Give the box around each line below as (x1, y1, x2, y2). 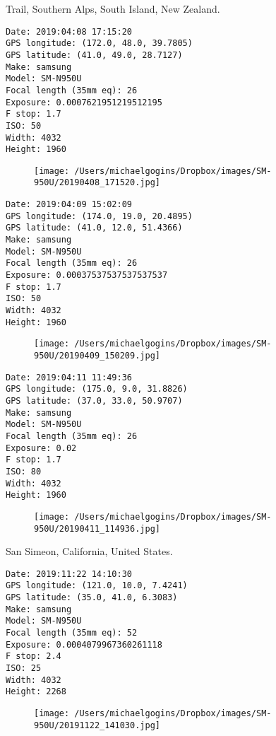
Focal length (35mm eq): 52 (6, 628, 138, 638)
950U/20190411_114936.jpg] (34, 523, 160, 534)
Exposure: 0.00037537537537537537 (6, 270, 168, 281)
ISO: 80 (6, 466, 42, 477)
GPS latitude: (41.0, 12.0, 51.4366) (6, 223, 183, 233)
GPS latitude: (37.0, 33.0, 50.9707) (6, 395, 183, 406)
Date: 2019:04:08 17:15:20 (6, 26, 132, 37)
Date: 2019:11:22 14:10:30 (6, 568, 132, 579)
